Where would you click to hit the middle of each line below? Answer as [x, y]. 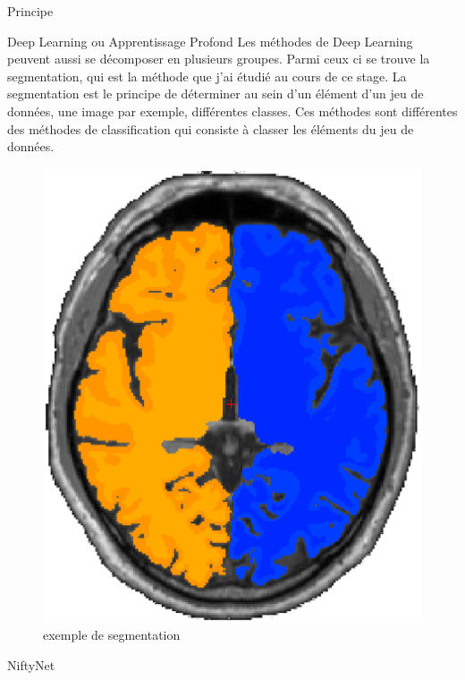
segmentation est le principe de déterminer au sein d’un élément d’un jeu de [216, 93]
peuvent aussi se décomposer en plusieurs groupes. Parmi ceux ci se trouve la [219, 59]
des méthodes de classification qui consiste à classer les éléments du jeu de [211, 128]
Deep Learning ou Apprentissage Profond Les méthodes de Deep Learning [210, 41]
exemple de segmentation [112, 635]
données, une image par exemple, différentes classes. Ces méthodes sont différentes [232, 110]
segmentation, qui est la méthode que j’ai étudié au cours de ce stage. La [207, 76]
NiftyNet [31, 664]
